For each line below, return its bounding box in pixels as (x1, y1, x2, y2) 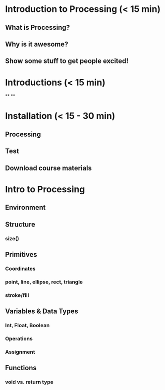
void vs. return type (5, 379, 54, 386)
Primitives (5, 250, 37, 259)
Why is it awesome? (5, 40, 68, 48)
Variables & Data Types (5, 307, 78, 316)
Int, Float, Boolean (5, 322, 50, 329)
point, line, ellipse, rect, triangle (5, 279, 83, 285)
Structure (5, 220, 36, 228)
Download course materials (5, 164, 92, 172)
